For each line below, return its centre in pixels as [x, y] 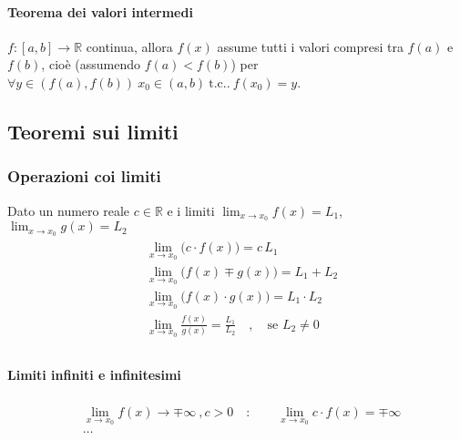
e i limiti [191, 210]
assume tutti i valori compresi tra [310, 46]
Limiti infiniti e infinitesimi [94, 374]
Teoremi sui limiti [93, 131]
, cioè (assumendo [91, 64]
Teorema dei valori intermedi [100, 11]
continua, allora [129, 46]
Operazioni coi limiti [84, 176]
